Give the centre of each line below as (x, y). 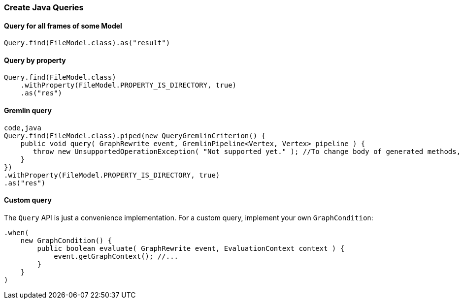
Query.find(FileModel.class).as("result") (87, 43)
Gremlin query (28, 111)
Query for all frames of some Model (63, 26)
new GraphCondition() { (66, 240)
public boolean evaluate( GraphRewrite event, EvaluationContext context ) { (191, 248)
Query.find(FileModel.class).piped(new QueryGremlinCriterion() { (135, 136)
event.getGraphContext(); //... (116, 256)
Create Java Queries (44, 7)
